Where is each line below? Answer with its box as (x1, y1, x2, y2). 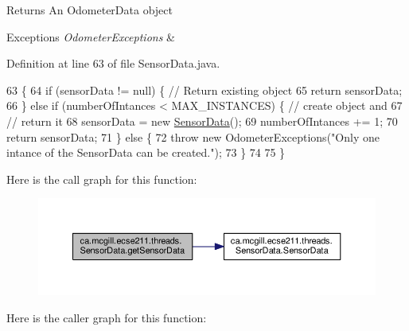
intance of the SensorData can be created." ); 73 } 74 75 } (6, 144, 286, 161)
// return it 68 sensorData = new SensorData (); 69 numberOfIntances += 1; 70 (6, 112, 398, 129)
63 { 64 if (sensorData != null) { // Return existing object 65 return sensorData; (6, 81, 403, 98)
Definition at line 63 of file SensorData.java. (6, 55, 220, 72)
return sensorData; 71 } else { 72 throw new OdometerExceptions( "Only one (6, 128, 380, 145)
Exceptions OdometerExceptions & (6, 28, 175, 45)
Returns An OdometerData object (6, 2, 173, 18)
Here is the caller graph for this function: (6, 309, 207, 325)
